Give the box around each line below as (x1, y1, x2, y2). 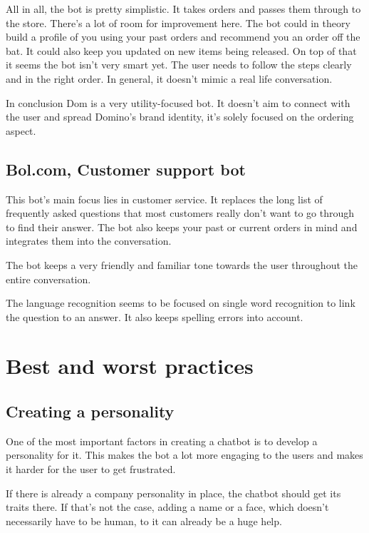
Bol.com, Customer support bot (6, 158, 246, 180)
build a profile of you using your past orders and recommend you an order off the (6, 29, 360, 44)
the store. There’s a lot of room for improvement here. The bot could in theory (6, 15, 350, 30)
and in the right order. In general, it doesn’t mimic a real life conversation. (6, 71, 333, 86)
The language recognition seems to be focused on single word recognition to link (6, 295, 355, 310)
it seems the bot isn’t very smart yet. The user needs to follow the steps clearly (6, 57, 352, 72)
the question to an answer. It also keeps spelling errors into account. (6, 309, 303, 324)
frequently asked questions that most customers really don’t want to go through (6, 205, 355, 220)
